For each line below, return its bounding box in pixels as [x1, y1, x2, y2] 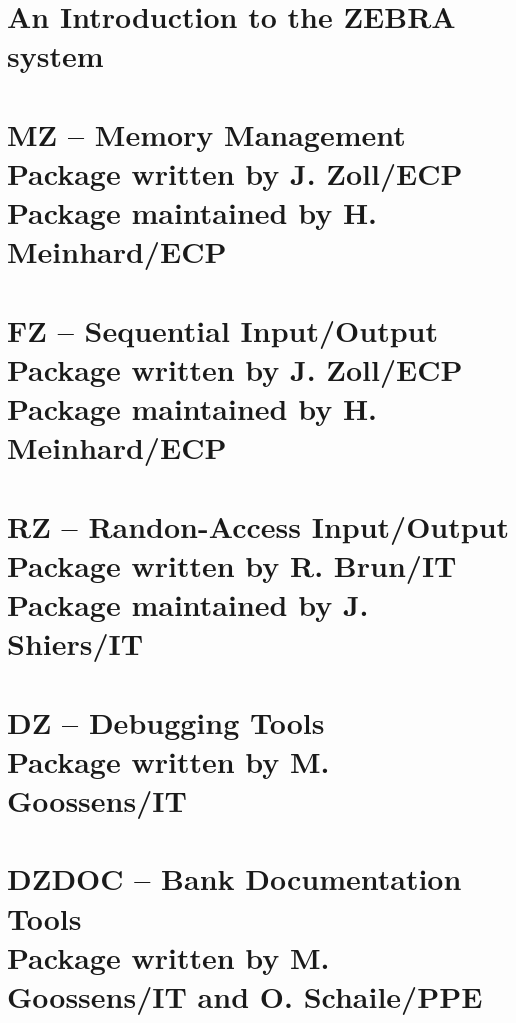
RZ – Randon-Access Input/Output [7, 505, 510, 546]
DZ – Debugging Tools [7, 701, 325, 742]
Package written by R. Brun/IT [7, 544, 457, 585]
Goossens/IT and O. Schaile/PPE [7, 975, 483, 1016]
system [7, 35, 104, 76]
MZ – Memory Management [7, 113, 406, 154]
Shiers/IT [7, 623, 144, 664]
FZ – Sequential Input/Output [7, 309, 438, 350]
